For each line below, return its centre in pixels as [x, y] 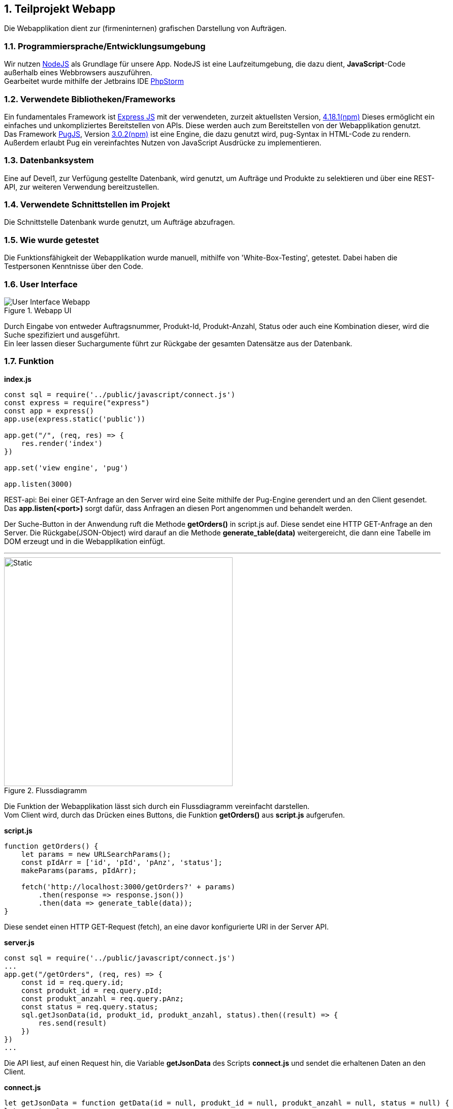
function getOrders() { [51, 846]
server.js [19, 942]
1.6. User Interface [41, 284]
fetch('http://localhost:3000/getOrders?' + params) [128, 887]
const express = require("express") [77, 402]
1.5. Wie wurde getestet [52, 240]
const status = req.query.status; [90, 1007]
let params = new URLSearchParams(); [96, 854]
